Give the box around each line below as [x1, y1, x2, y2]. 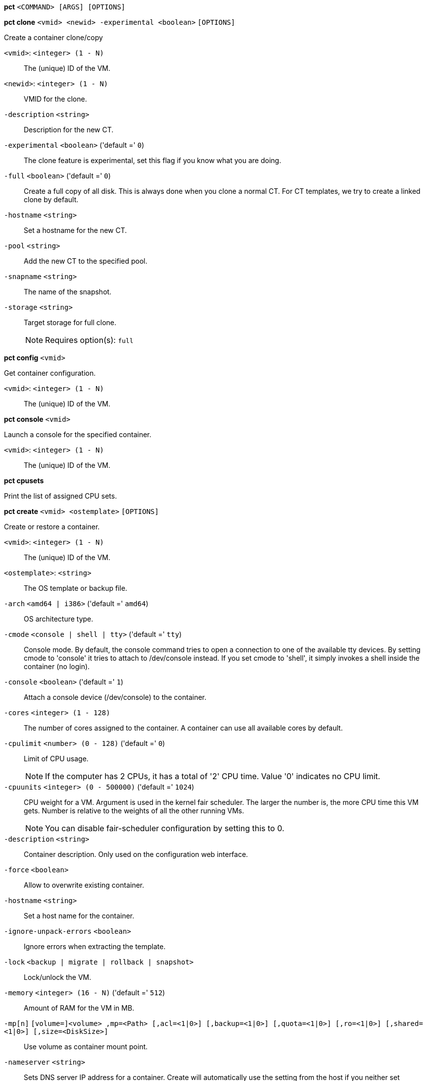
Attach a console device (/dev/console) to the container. [24, 693, 207, 701]
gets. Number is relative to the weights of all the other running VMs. [24, 806, 244, 815]
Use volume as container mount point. [24, 1042, 148, 1051]
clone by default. [24, 195, 79, 204]
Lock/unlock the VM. [24, 973, 92, 981]
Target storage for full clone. [24, 318, 117, 327]
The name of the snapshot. [24, 287, 112, 296]
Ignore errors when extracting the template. [24, 942, 166, 951]
